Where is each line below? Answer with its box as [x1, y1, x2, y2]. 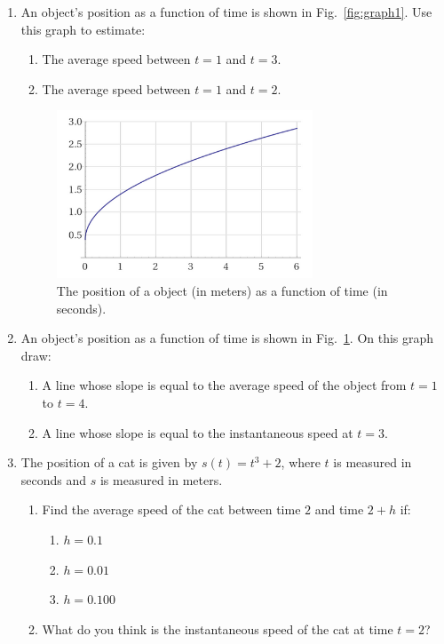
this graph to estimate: [20, 20, 146, 38]
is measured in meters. [99, 470, 223, 489]
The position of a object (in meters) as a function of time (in [56, 282, 388, 299]
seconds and [20, 470, 87, 489]
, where [281, 453, 321, 472]
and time [314, 500, 364, 519]
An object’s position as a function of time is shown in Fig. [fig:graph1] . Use [20, 3, 432, 20]
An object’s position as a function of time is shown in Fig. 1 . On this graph [20, 329, 434, 347]
